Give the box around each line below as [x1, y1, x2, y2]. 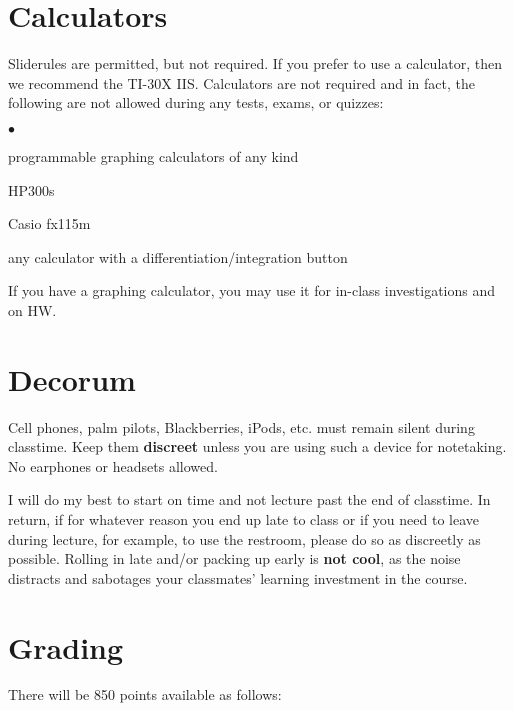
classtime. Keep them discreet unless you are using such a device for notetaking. [8, 436, 507, 457]
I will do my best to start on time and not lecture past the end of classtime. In [8, 489, 491, 510]
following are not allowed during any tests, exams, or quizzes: [8, 92, 384, 113]
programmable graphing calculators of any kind [8, 145, 299, 166]
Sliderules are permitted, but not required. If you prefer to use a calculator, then [8, 53, 503, 74]
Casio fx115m [8, 213, 91, 234]
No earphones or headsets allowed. [8, 455, 218, 476]
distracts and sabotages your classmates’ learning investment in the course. [8, 567, 468, 588]
